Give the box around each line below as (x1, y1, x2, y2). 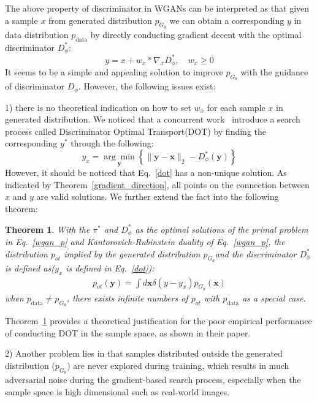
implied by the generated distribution (64, 247, 201, 260)
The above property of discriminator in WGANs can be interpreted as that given (5, 2, 310, 14)
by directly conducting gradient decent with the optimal (90, 28, 302, 40)
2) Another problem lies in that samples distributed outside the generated (5, 347, 283, 360)
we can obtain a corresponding (169, 13, 285, 26)
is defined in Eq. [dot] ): (66, 261, 155, 274)
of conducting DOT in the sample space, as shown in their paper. (5, 326, 251, 339)
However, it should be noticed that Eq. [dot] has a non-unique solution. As (5, 166, 287, 179)
